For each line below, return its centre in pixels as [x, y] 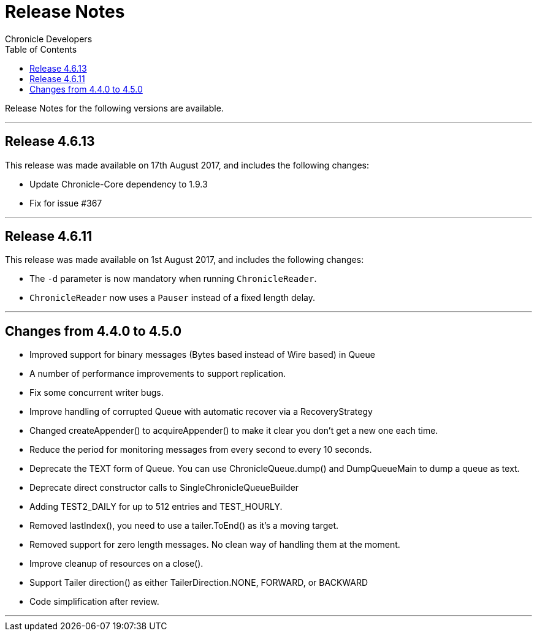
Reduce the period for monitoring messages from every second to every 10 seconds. [201, 450]
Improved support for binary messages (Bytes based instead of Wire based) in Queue [202, 355]
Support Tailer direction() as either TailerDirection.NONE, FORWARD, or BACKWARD [199, 583]
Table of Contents [41, 49]
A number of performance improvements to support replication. [158, 374]
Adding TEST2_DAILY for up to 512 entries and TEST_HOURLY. [156, 507]
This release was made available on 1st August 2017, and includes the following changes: [185, 260]
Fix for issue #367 [66, 203]
